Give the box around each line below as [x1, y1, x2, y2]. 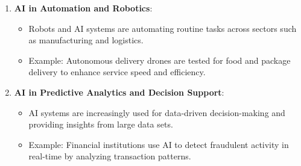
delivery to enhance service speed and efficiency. [28, 66, 206, 78]
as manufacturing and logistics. [28, 34, 144, 46]
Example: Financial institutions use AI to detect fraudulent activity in [28, 138, 289, 150]
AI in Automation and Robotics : [14, 2, 153, 14]
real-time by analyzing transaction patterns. [28, 150, 191, 162]
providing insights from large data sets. [28, 118, 173, 131]
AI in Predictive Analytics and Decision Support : [14, 85, 224, 98]
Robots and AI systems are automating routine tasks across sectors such [28, 22, 297, 34]
